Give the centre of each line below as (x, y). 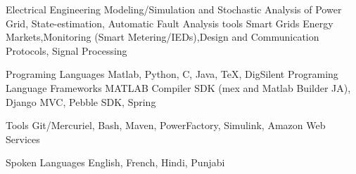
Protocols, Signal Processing (66, 50)
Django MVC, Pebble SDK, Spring (81, 101)
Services (23, 139)
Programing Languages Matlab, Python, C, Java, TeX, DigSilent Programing (172, 74)
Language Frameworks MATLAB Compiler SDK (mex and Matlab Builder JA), (178, 87)
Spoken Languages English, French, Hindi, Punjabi (115, 162)
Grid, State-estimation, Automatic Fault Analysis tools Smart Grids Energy (170, 23)
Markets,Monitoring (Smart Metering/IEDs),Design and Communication (163, 37)
